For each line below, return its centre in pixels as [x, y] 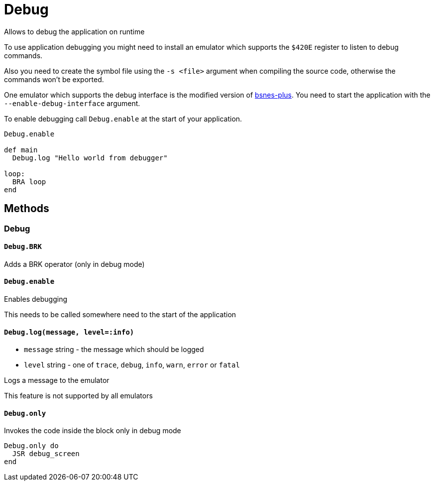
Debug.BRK [23, 247]
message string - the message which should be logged [114, 350]
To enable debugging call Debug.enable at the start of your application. [123, 119]
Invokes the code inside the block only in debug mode [93, 431]
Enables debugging [36, 299]
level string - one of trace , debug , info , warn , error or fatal [132, 365]
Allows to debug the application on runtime [74, 31]
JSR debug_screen [46, 454]
